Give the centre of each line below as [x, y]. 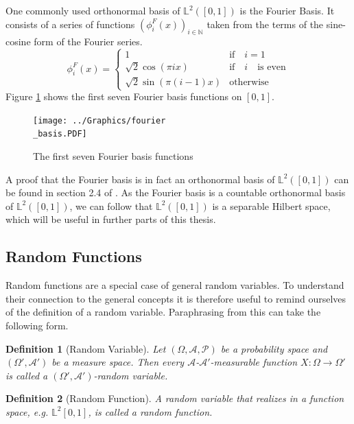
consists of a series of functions [70, 24]
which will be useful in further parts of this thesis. [111, 219]
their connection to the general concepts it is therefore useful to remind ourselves [176, 298]
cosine [18, 42]
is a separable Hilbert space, [271, 205]
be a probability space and [274, 348]
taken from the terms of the [265, 24]
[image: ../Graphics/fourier [99, 120]
